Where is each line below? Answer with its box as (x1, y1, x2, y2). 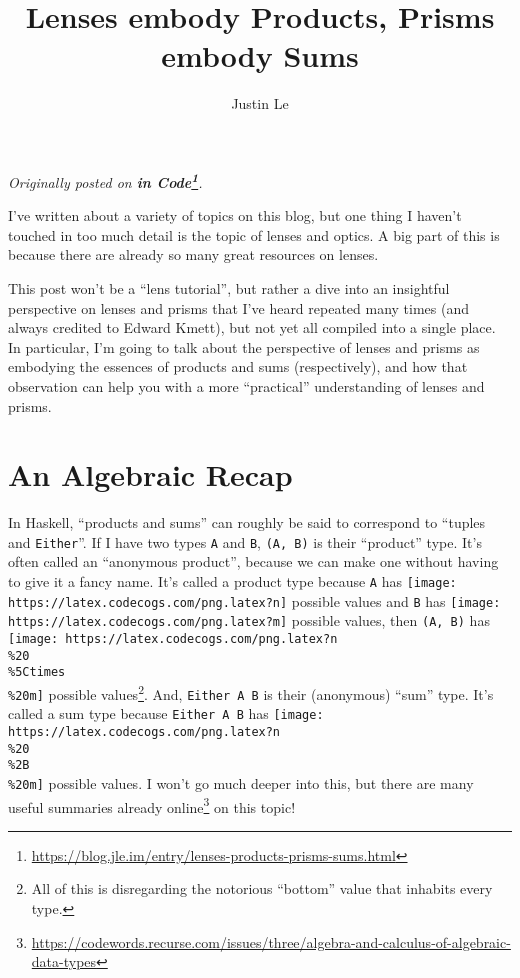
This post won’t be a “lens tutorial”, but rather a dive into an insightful (8, 277, 450, 298)
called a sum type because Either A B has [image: (8, 703, 324, 724)
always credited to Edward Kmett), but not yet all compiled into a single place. (8, 317, 496, 338)
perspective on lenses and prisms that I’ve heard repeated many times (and (8, 297, 470, 318)
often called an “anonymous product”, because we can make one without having (8, 551, 499, 572)
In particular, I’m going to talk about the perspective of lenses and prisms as (8, 336, 480, 357)
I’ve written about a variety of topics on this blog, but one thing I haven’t (8, 205, 462, 226)
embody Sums (161, 35, 359, 76)
